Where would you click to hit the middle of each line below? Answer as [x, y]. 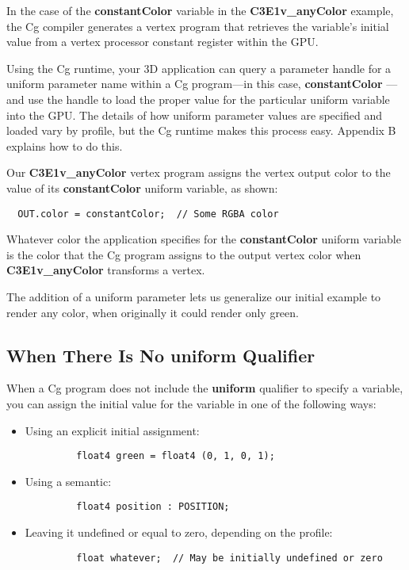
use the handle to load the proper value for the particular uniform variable [209, 99]
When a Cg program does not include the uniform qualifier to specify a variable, [205, 388]
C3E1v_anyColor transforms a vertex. [106, 270]
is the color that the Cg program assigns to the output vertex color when [184, 254]
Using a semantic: [68, 481]
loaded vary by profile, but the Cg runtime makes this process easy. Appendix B [201, 130]
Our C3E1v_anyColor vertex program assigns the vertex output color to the [199, 172]
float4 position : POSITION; [153, 507]
